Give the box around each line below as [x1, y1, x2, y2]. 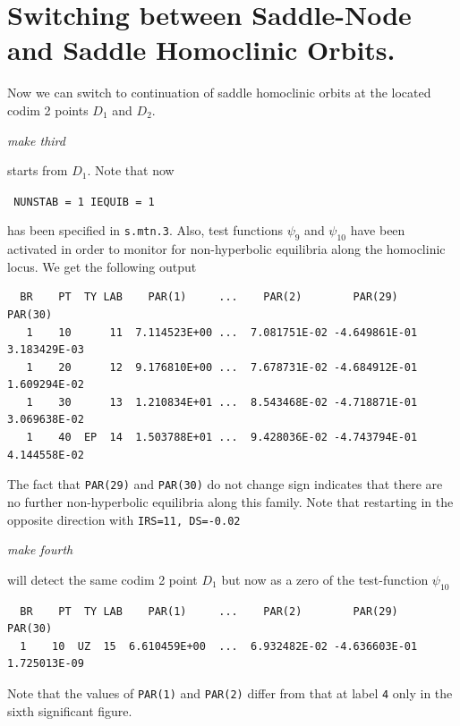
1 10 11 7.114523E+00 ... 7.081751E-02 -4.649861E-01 [26, 325, 418, 339]
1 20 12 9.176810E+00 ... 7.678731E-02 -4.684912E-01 [26, 360, 418, 374]
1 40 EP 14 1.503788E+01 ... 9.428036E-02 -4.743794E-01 [26, 431, 418, 444]
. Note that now [87, 161, 175, 180]
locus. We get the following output [7, 257, 197, 275]
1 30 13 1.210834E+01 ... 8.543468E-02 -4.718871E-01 [26, 395, 418, 409]
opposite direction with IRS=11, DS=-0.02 [7, 510, 241, 528]
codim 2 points [7, 100, 89, 119]
